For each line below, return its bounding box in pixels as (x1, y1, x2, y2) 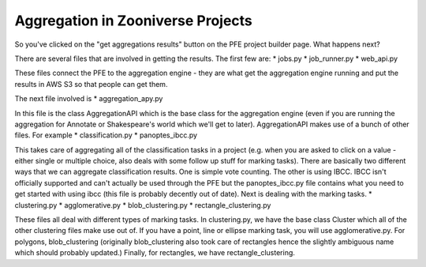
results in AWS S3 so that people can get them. (14, 79, 168, 88)
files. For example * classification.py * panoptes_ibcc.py (14, 130, 197, 140)
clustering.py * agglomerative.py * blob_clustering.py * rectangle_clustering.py (14, 200, 271, 209)
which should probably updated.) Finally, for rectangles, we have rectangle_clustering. (14, 248, 296, 258)
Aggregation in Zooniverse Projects (14, 12, 252, 29)
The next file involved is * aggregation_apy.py (14, 94, 163, 103)
